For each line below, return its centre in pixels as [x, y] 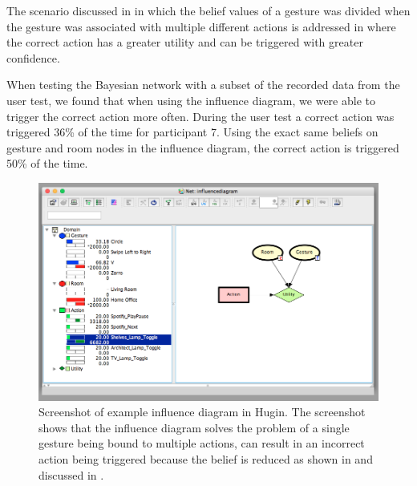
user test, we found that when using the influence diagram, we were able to [191, 100]
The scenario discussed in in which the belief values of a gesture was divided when [208, 10]
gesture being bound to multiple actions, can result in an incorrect [202, 443]
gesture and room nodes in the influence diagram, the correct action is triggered [203, 147]
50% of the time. [47, 163]
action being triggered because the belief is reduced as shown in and [206, 458]
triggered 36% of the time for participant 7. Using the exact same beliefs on [192, 132]
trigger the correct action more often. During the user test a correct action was [200, 116]
